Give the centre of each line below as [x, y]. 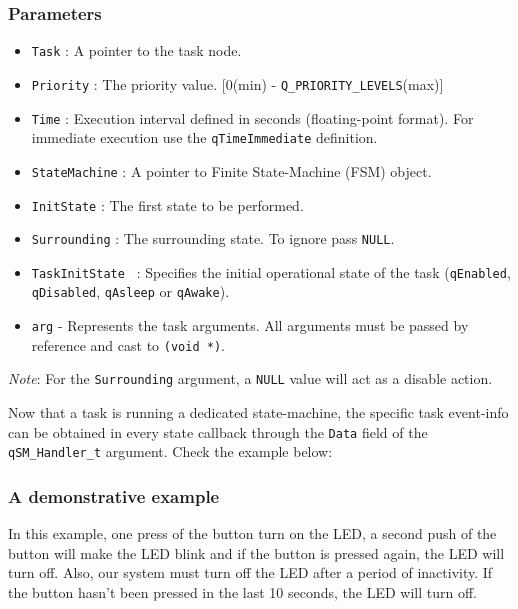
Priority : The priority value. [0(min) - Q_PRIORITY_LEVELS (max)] [237, 83]
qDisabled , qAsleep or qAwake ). [130, 291]
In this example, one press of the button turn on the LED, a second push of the [252, 533]
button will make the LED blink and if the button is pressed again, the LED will [256, 552]
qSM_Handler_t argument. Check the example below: [170, 451]
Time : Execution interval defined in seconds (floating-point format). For [252, 117]
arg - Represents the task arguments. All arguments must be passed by [250, 325]
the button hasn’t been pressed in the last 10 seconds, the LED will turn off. [242, 592]
